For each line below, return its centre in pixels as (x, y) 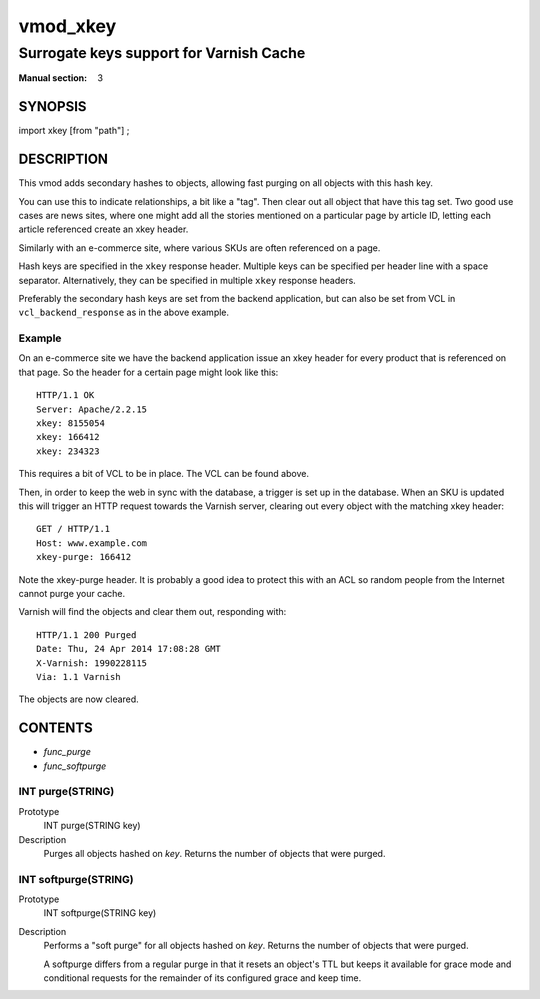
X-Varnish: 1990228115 (92, 663)
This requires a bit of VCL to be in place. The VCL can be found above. (164, 474)
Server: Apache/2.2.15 (92, 409)
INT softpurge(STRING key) (100, 913)
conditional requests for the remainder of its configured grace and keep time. (202, 977)
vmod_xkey (67, 26)
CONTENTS (56, 728)
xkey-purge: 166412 (84, 557)
